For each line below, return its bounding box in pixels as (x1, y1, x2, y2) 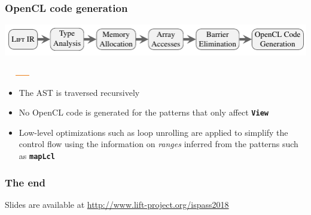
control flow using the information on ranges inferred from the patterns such (19, 138, 298, 150)
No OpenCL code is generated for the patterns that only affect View (19, 106, 269, 119)
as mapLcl (19, 149, 55, 161)
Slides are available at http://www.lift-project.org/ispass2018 (5, 198, 229, 210)
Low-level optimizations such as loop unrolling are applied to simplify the (19, 126, 288, 138)
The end (5, 175, 45, 189)
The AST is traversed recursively (19, 86, 140, 98)
